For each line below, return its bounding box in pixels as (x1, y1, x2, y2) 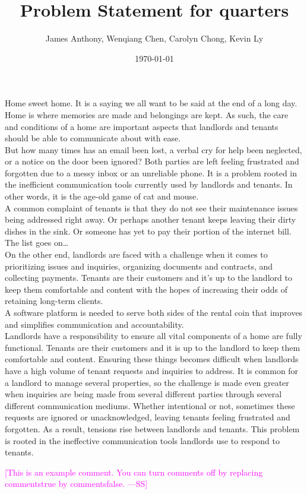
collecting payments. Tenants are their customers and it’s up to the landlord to (5, 271, 292, 284)
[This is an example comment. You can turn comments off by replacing (5, 465, 263, 478)
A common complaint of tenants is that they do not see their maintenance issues (5, 201, 298, 214)
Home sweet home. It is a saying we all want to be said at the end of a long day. (5, 97, 297, 109)
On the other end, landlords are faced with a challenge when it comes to (5, 248, 268, 261)
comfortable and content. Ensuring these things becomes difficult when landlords (5, 353, 299, 365)
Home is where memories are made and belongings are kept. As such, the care (5, 108, 289, 121)
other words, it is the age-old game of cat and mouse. (5, 190, 199, 202)
